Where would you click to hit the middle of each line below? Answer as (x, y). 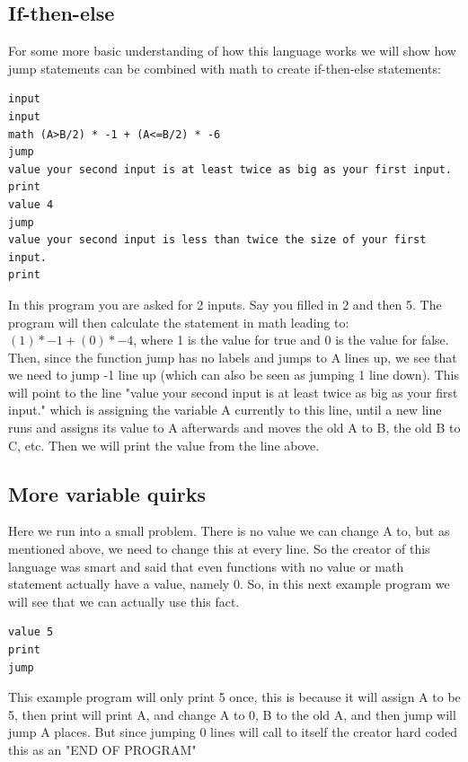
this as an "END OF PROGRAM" (102, 749)
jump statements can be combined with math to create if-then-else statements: (225, 68)
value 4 (31, 204)
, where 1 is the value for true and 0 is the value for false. (291, 340)
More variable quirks (107, 493)
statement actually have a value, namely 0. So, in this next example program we (229, 584)
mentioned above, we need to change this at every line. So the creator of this (219, 549)
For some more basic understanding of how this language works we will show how (232, 51)
